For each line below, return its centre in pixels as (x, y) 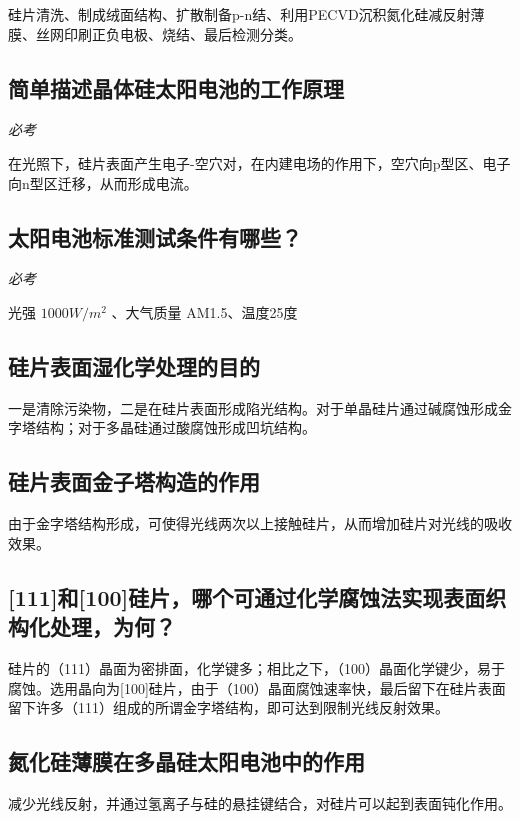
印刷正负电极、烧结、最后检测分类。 (182, 33)
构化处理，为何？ (92, 626)
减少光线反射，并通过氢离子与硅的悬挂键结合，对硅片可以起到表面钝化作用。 (260, 802)
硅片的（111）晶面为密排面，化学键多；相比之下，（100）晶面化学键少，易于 (256, 667)
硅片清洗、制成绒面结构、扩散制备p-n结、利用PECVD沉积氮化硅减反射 (239, 14)
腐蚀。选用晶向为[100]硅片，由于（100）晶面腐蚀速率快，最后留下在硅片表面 (257, 687)
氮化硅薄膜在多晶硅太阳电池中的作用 (186, 761)
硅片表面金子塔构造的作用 (134, 481)
